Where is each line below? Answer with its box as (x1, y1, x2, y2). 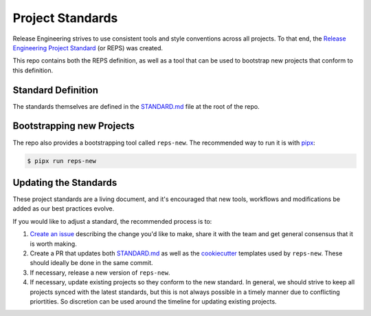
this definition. (12, 66, 54, 74)
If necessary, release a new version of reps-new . (30, 268, 170, 277)
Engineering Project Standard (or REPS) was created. (12, 43, 164, 52)
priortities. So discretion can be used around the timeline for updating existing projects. (30, 297, 278, 306)
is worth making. (30, 240, 77, 248)
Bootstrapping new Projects (12, 120, 135, 132)
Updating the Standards (12, 176, 117, 189)
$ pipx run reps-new (27, 157, 96, 165)
